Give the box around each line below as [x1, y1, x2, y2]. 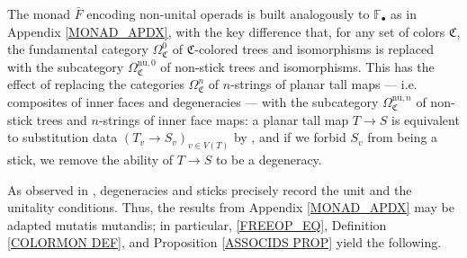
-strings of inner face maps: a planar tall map [98, 110, 349, 129]
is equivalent [391, 110, 460, 129]
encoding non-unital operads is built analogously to [86, 4, 370, 22]
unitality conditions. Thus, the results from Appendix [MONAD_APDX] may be [7, 198, 454, 217]
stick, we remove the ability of [7, 150, 174, 169]
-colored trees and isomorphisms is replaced [194, 40, 434, 58]
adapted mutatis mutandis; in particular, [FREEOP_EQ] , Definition [7, 215, 387, 234]
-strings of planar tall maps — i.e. [230, 75, 418, 93]
